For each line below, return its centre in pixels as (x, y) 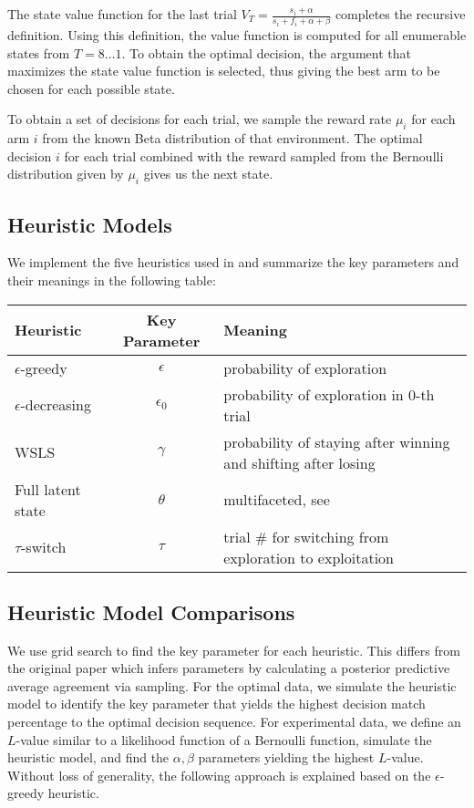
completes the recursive (400, 14)
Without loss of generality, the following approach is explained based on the (219, 775)
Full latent (48, 489)
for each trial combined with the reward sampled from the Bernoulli (254, 155)
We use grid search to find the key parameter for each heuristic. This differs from (234, 650)
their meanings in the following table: (112, 280)
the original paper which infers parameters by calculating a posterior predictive (229, 668)
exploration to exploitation (309, 557)
